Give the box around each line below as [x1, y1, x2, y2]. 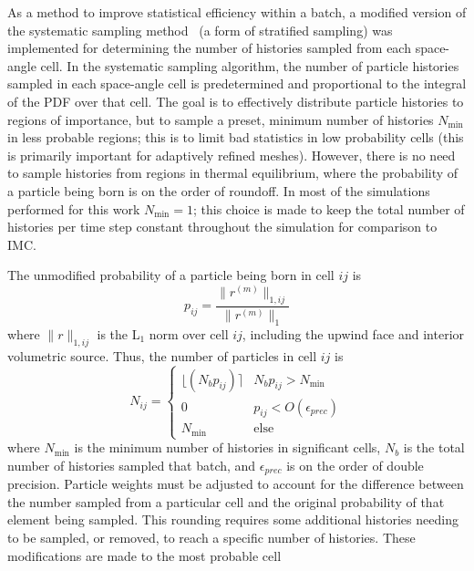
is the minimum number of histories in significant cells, [74, 438, 381, 457]
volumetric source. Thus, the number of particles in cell [7, 346, 317, 365]
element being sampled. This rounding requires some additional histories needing [7, 510, 459, 529]
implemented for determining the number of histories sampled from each [7, 38, 411, 57]
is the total [403, 438, 465, 457]
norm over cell [149, 324, 229, 343]
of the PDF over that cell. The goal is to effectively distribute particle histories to [7, 91, 464, 110]
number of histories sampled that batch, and [7, 455, 256, 474]
